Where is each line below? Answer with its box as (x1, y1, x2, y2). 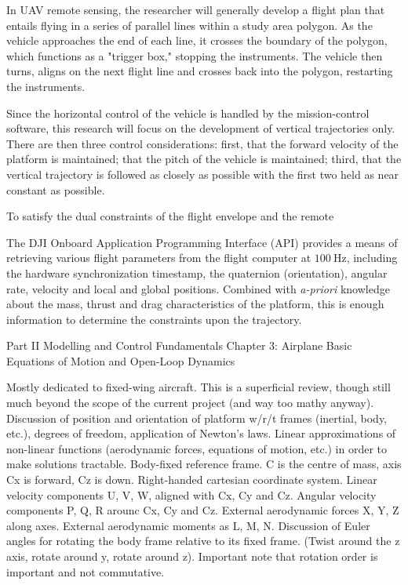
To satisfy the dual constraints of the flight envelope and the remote (6, 208, 334, 224)
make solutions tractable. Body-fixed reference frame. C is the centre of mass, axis (6, 456, 402, 472)
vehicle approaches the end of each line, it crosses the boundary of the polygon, (6, 32, 388, 49)
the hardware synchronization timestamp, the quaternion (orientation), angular (6, 264, 388, 281)
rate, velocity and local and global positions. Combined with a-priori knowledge (6, 280, 390, 296)
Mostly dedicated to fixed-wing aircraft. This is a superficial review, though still (6, 379, 391, 395)
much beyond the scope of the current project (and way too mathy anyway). (6, 394, 374, 411)
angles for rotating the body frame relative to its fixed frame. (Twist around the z (6, 532, 400, 549)
